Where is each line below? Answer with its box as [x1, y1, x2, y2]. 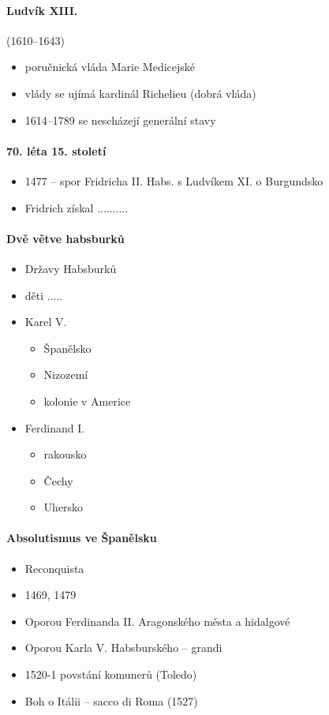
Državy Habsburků [24, 260, 117, 276]
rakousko [43, 446, 87, 462]
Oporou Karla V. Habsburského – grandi [24, 639, 222, 656]
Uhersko [43, 499, 84, 515]
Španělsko [43, 339, 92, 356]
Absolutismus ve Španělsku [6, 530, 157, 546]
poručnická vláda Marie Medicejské [24, 58, 196, 75]
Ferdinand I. [24, 419, 85, 436]
